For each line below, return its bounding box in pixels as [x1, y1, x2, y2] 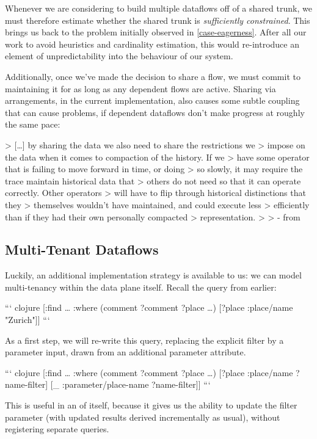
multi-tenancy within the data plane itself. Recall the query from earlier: [5, 280, 277, 293]
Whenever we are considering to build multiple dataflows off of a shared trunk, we [5, 2, 312, 14]
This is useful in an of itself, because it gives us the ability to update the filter [5, 399, 297, 412]
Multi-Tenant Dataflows [5, 240, 159, 259]
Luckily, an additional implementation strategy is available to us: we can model [5, 269, 302, 281]
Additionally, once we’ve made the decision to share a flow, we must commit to [5, 70, 301, 82]
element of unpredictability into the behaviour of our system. [5, 49, 233, 62]
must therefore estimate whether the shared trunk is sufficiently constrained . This [5, 13, 310, 26]
